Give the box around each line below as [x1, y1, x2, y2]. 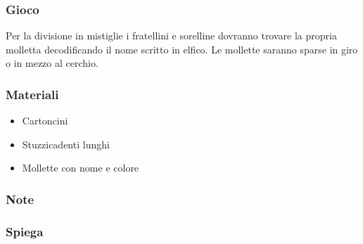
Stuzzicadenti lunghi [22, 136, 110, 151]
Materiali [6, 85, 59, 103]
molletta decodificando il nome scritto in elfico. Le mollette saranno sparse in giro [6, 41, 358, 56]
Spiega [6, 222, 44, 240]
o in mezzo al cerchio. [6, 56, 98, 70]
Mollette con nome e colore [22, 160, 139, 175]
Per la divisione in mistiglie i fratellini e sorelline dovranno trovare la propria [6, 28, 337, 43]
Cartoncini [22, 113, 68, 128]
